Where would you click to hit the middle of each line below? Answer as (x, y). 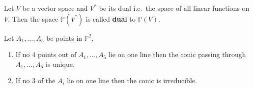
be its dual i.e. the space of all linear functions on (174, 8)
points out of (57, 54)
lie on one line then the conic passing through (177, 54)
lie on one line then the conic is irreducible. (132, 80)
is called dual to (111, 18)
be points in (64, 38)
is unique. (60, 64)
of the (46, 80)
